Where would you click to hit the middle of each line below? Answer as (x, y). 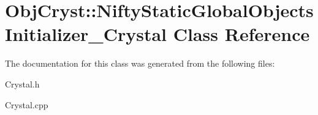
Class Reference (241, 34)
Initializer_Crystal (86, 34)
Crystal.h (22, 83)
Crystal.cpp (27, 104)
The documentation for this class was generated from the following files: (140, 63)
